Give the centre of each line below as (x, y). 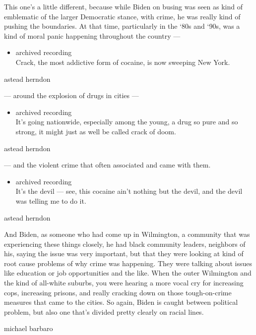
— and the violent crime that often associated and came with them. (107, 165)
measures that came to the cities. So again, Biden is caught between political (121, 302)
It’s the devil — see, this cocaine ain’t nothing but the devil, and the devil (129, 191)
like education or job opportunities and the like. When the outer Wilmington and (128, 273)
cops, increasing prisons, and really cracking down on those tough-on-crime (118, 292)
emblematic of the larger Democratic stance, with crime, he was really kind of (122, 16)
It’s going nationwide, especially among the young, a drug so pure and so (127, 122)
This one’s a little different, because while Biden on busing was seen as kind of (124, 6)
